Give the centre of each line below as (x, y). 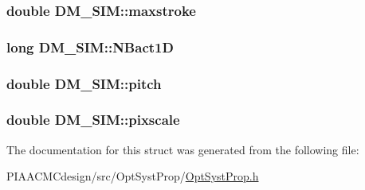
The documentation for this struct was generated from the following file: (183, 149)
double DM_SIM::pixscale (93, 120)
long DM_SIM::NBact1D (90, 47)
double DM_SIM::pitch (84, 83)
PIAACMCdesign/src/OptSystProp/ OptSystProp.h (133, 176)
